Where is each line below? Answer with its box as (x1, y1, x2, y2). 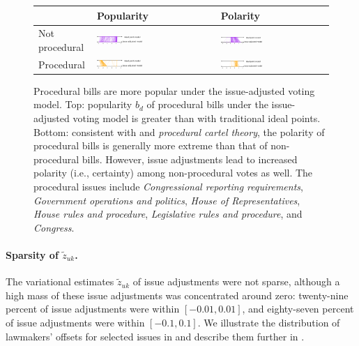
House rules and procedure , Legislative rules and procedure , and (33, 206, 303, 221)
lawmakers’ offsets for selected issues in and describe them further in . (6, 329, 305, 343)
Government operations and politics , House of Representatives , (33, 193, 300, 207)
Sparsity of (6, 248, 59, 262)
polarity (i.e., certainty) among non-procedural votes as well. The (33, 165, 313, 180)
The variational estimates (6, 274, 114, 289)
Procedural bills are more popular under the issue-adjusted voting (33, 83, 315, 98)
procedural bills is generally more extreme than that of (33, 138, 268, 153)
